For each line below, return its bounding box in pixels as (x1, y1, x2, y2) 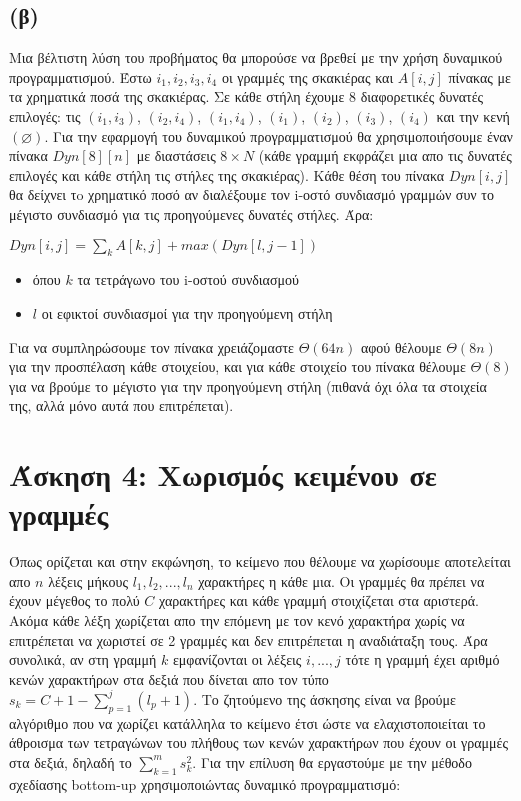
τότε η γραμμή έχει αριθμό (345, 649, 500, 670)
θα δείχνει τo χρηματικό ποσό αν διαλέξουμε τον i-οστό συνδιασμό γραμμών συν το (9, 184, 494, 205)
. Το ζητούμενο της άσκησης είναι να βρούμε (193, 688, 456, 709)
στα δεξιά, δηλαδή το (9, 751, 132, 772)
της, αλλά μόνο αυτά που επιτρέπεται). (9, 395, 234, 416)
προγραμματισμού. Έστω (9, 66, 152, 87)
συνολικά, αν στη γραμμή (9, 649, 157, 670)
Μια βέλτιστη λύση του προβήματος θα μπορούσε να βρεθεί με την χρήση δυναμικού (9, 47, 503, 68)
